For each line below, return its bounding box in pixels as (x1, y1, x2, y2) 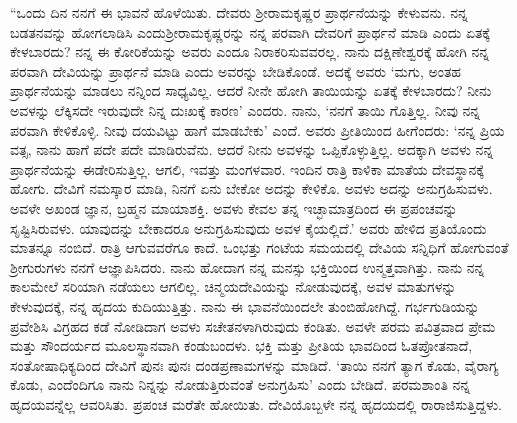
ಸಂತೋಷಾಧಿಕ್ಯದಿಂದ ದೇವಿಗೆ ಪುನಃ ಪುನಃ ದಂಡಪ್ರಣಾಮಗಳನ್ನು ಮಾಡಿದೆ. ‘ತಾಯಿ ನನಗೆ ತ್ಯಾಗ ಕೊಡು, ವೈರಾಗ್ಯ (10, 354, 499, 375)
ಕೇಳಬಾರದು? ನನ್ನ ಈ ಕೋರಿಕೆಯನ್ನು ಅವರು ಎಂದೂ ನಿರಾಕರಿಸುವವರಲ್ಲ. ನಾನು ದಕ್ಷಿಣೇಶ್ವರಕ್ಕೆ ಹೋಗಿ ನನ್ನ (10, 41, 489, 62)
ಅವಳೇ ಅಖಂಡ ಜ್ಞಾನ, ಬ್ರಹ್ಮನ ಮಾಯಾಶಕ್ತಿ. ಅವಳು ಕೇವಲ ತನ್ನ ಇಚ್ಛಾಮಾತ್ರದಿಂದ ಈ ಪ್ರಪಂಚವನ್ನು (10, 197, 458, 218)
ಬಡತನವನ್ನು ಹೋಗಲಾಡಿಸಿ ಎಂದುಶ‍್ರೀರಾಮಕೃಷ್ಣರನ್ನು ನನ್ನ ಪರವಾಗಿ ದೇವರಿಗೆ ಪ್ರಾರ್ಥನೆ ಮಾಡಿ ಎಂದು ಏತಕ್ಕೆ (10, 21, 490, 42)
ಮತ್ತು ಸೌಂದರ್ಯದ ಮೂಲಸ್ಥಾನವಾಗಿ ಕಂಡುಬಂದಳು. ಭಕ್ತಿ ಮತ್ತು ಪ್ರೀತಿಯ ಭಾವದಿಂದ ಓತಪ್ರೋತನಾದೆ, (10, 335, 473, 356)
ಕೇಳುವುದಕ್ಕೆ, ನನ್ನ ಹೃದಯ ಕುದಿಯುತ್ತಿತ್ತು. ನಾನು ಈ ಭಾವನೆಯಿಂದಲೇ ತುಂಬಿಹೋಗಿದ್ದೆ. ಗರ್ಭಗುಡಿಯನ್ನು (10, 295, 480, 316)
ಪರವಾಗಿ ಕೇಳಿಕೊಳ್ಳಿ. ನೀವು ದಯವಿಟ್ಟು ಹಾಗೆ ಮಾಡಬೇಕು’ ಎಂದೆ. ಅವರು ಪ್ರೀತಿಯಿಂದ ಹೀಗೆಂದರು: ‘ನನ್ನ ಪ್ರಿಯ (10, 119, 505, 140)
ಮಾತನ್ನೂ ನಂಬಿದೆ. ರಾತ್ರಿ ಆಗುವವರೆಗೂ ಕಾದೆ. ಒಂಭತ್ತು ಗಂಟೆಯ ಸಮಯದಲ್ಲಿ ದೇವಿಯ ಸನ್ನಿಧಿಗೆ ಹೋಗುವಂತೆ (10, 237, 509, 258)
